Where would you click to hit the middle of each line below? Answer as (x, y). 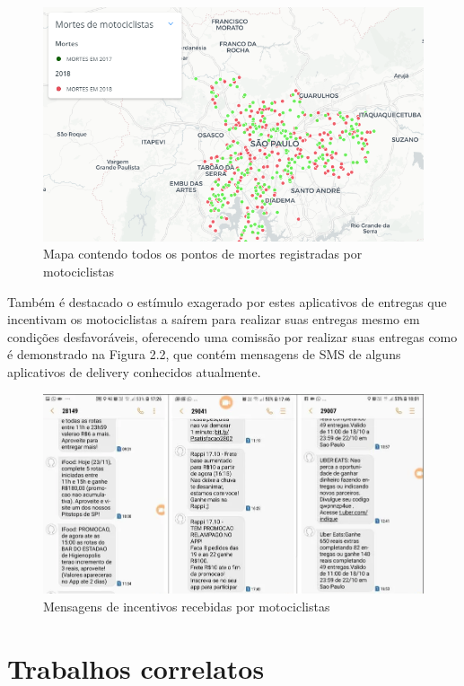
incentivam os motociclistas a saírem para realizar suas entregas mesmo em (214, 319)
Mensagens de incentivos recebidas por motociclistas (187, 606)
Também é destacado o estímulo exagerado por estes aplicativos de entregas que (227, 301)
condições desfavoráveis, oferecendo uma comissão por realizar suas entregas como (232, 336)
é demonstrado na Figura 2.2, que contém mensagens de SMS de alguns (204, 354)
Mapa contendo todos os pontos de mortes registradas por (203, 254)
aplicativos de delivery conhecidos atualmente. (134, 371)
